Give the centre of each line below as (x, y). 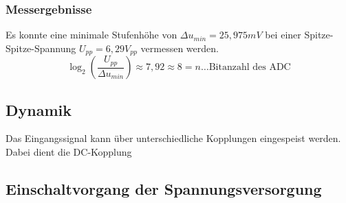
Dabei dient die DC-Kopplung (69, 152)
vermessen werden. (180, 48)
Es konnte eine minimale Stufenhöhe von (91, 35)
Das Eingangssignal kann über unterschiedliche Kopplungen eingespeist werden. (173, 138)
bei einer (283, 35)
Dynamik (39, 109)
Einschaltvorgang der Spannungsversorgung (164, 189)
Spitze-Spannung (41, 48)
